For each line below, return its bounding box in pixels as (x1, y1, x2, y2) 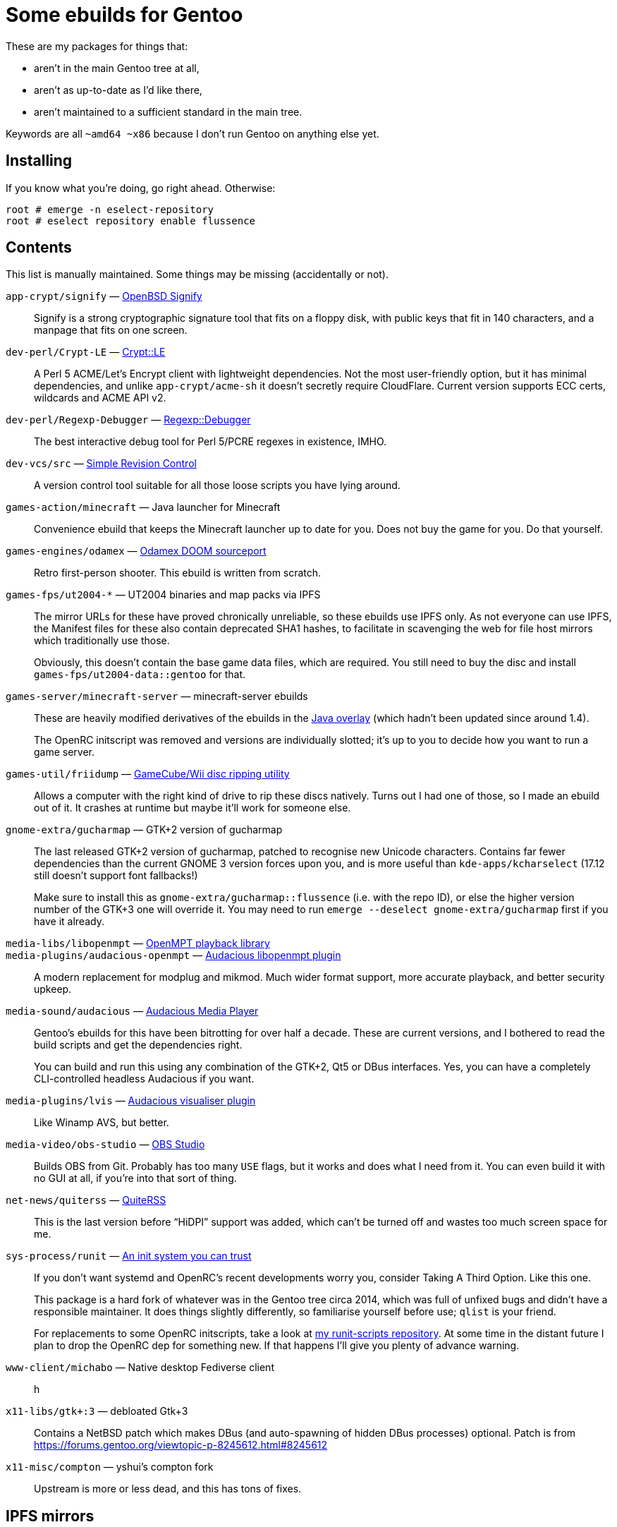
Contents (6, 239, 72, 257)
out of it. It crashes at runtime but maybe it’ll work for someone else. (34, 802, 351, 814)
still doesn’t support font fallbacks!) (34, 869, 198, 882)
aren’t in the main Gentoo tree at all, (34, 61, 200, 74)
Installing (6, 152, 73, 170)
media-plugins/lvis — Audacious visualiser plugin (6, 1094, 256, 1107)
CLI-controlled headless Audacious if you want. (34, 1073, 255, 1085)
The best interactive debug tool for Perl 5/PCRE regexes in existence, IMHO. (34, 435, 387, 448)
